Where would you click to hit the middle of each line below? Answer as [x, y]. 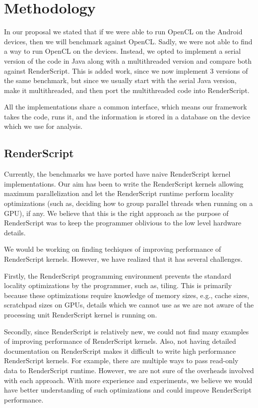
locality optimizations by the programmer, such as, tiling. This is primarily [118, 285]
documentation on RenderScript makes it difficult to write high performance [120, 351]
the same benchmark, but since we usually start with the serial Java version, [120, 80]
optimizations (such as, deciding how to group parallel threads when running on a [129, 203]
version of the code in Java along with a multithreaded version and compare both [128, 60]
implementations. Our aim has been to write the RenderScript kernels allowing [124, 183]
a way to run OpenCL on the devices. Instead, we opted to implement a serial [123, 51]
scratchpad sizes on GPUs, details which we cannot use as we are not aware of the [129, 305]
